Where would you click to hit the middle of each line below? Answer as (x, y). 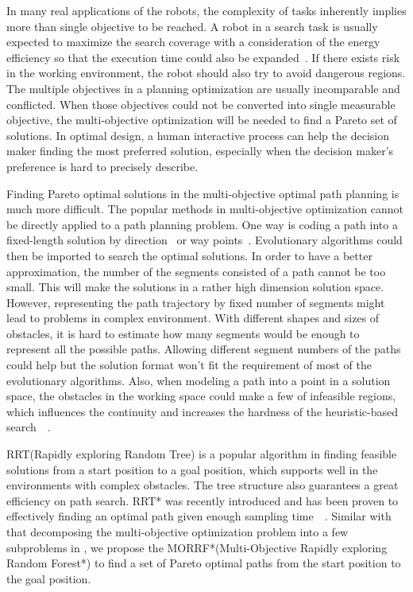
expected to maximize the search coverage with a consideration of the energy (193, 42)
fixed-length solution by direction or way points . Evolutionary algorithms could (205, 240)
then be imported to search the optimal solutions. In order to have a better (189, 255)
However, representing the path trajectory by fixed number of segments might (196, 302)
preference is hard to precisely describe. (102, 166)
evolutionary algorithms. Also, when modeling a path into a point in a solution (199, 380)
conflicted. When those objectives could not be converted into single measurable (201, 104)
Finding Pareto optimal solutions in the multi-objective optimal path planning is (203, 193)
